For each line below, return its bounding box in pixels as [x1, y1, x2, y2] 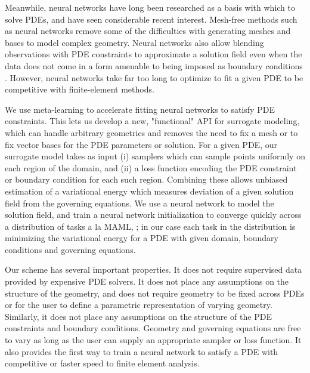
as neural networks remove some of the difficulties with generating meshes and [5, 24, 291, 37]
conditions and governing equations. [5, 243, 136, 255]
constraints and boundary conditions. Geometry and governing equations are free [5, 322, 301, 334]
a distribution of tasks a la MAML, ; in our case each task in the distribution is [5, 220, 296, 232]
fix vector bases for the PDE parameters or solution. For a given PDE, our [5, 138, 277, 150]
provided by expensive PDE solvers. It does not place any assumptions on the [5, 275, 289, 288]
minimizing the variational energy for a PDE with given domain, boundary [5, 232, 278, 244]
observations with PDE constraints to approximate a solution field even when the [5, 48, 302, 60]
